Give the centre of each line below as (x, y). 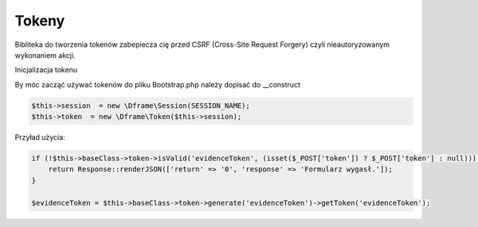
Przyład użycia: (40, 137)
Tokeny (40, 21)
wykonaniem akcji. (45, 55)
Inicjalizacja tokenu (46, 70)
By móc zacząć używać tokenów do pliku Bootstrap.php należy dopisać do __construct (157, 84)
